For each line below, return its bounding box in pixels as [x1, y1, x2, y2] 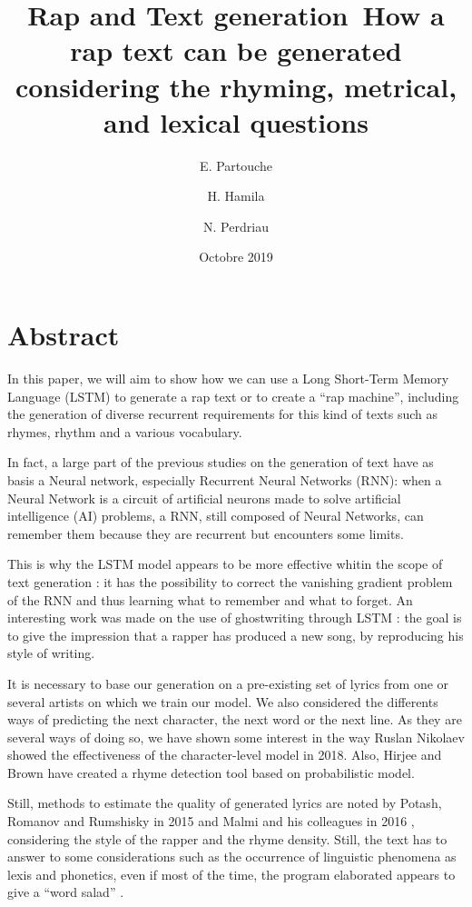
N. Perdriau [203, 216, 269, 235]
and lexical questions [103, 103, 369, 140]
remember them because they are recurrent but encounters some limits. [7, 523, 404, 543]
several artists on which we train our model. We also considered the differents [7, 692, 438, 711]
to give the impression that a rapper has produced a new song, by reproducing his [7, 625, 464, 644]
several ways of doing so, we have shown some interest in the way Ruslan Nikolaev [7, 727, 465, 746]
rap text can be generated [70, 32, 402, 69]
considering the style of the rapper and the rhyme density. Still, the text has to [7, 829, 447, 848]
